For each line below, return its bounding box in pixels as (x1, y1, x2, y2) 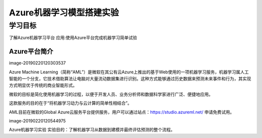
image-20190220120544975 (9, 118, 66, 124)
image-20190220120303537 (9, 60, 66, 66)
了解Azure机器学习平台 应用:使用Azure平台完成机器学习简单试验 (9, 35, 137, 41)
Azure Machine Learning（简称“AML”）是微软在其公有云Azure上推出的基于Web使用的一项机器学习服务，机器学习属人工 (9, 69, 249, 75)
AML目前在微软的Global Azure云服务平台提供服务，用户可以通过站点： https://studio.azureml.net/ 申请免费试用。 (9, 109, 235, 115)
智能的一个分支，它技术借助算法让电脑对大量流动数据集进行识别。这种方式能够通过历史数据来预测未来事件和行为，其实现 (9, 76, 251, 82)
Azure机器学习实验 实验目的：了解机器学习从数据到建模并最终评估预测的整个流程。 (9, 127, 175, 133)
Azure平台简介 (9, 47, 53, 55)
